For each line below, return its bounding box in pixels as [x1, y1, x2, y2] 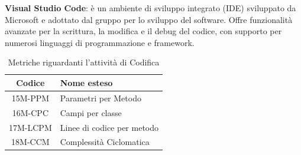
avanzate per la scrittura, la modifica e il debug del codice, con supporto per [5, 25, 282, 37]
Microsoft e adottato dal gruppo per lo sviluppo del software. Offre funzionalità [5, 13, 293, 25]
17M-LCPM [9, 121, 52, 133]
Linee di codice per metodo [60, 121, 159, 133]
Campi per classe [60, 106, 122, 118]
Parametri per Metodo [60, 91, 141, 104]
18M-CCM [11, 136, 50, 148]
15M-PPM [11, 91, 50, 104]
